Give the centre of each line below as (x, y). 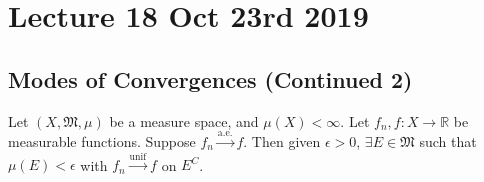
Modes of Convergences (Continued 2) (210, 78)
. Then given (282, 140)
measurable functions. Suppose (102, 140)
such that (448, 140)
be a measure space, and (184, 120)
